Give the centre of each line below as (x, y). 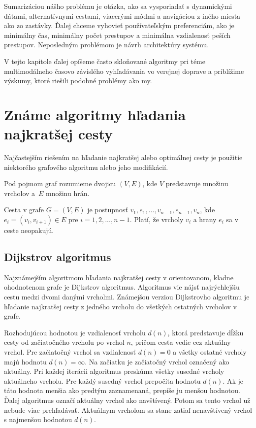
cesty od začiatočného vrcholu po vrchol (64, 342)
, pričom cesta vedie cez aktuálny (181, 342)
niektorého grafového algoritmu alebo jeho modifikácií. (86, 167)
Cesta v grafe (24, 210)
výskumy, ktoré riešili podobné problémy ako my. (78, 81)
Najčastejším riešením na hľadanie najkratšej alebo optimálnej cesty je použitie (123, 157)
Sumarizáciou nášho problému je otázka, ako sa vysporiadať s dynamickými (118, 6)
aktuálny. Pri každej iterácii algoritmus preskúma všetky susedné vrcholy (114, 371)
